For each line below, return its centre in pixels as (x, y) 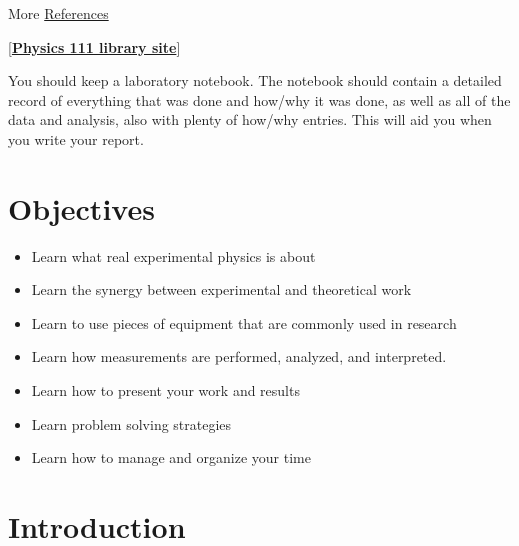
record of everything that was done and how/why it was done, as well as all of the (259, 99)
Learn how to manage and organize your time (171, 457)
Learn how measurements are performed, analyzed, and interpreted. (239, 356)
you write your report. (76, 138)
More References (58, 13)
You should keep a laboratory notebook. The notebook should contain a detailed (255, 80)
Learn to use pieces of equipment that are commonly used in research (244, 322)
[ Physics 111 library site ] (94, 46)
